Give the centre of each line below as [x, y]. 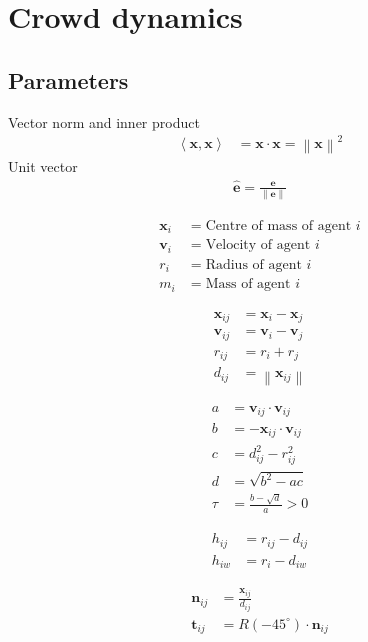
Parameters [68, 79]
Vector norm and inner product [104, 121]
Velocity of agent [258, 245]
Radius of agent [253, 264]
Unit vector [43, 165]
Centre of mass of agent [278, 225]
